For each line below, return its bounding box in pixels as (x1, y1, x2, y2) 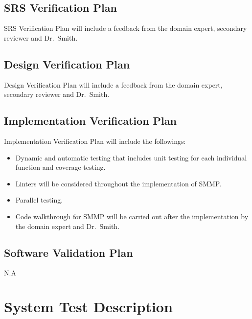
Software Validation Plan (4, 245, 133, 260)
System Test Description (4, 296, 173, 317)
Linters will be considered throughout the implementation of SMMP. (15, 178, 222, 188)
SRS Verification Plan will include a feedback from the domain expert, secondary (4, 23, 247, 33)
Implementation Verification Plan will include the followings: (4, 136, 186, 146)
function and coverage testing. (15, 162, 106, 172)
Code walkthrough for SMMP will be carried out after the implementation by (15, 211, 249, 221)
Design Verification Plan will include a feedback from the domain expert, (4, 79, 223, 90)
